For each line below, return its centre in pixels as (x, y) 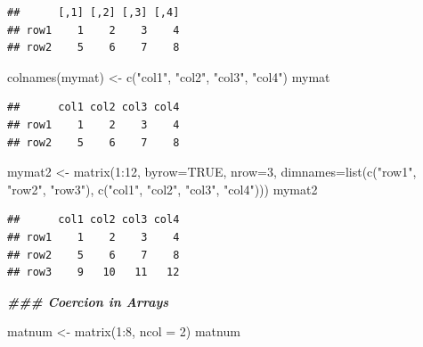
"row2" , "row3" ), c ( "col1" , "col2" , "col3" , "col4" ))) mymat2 (163, 189)
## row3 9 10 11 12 (94, 273)
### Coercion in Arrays (88, 301)
